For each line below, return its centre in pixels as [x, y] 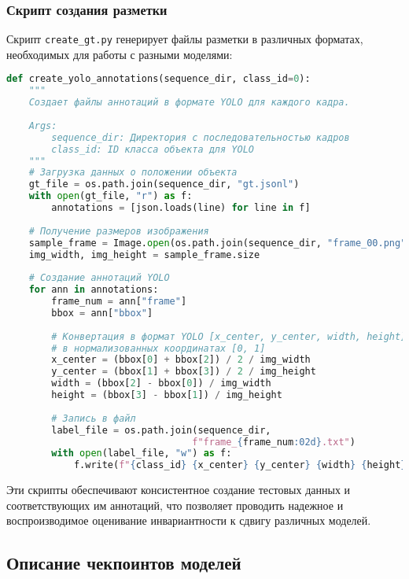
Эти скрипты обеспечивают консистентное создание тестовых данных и [179, 490]
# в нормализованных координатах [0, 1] [158, 348]
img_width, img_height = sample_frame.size [144, 254]
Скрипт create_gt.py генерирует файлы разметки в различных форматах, [185, 39]
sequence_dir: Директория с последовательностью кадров [201, 137]
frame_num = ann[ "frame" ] [119, 302]
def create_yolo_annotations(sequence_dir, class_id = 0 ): [158, 79]
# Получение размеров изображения [119, 231]
